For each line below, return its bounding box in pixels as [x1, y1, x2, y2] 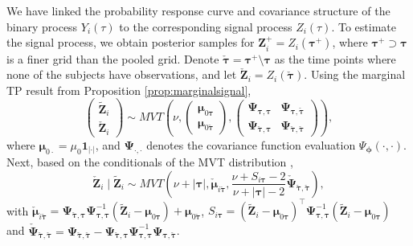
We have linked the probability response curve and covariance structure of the [6, 2, 391, 18]
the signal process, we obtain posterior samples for [6, 34, 255, 51]
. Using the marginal [304, 66, 406, 83]
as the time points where [274, 50, 396, 67]
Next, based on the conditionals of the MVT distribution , [6, 154, 293, 170]
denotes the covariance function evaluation [146, 136, 356, 153]
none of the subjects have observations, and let [6, 66, 237, 83]
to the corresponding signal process [119, 18, 292, 35]
